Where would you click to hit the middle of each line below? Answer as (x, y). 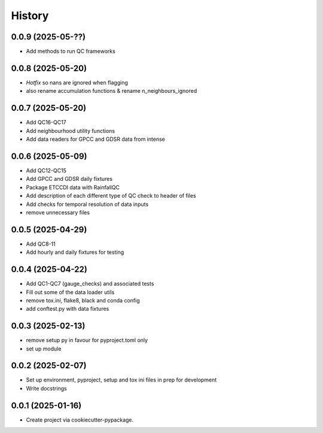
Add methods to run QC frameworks (71, 52)
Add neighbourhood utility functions (71, 131)
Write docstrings (46, 388)
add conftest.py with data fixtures (68, 309)
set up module (44, 349)
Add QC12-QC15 (46, 170)
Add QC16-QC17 (46, 122)
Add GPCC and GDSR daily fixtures (69, 179)
